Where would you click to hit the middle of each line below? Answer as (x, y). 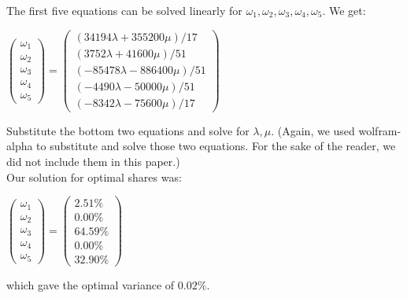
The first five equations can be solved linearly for (124, 10)
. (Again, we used (313, 130)
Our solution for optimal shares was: (94, 177)
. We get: (344, 10)
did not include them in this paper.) (93, 161)
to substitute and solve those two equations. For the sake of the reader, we (216, 146)
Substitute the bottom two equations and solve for (128, 130)
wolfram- (380, 130)
